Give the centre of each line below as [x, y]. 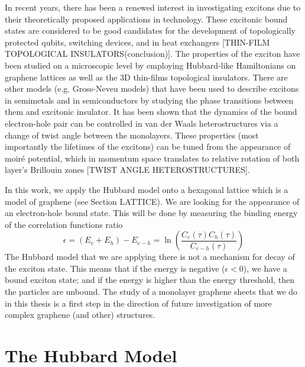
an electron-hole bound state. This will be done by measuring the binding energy [151, 213]
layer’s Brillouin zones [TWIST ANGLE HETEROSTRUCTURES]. [127, 170]
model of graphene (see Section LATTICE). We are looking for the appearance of [152, 201]
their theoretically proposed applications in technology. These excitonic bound [146, 19]
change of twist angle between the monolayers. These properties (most [132, 135]
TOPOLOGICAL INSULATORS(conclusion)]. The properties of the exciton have [152, 54]
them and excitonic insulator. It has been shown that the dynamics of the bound [151, 112]
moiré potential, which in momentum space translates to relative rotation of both [152, 158]
